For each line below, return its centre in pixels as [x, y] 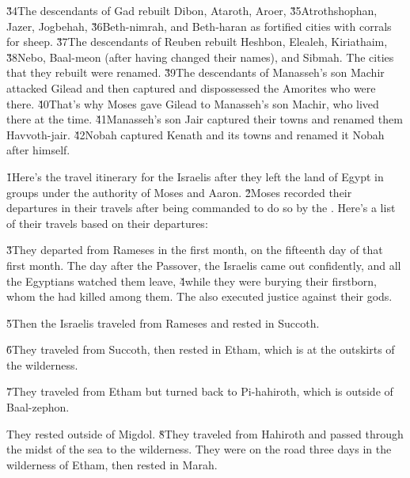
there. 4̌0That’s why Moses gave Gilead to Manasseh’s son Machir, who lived [193, 103]
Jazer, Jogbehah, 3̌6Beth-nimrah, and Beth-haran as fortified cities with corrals [199, 26]
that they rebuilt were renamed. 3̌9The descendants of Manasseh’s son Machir [196, 72]
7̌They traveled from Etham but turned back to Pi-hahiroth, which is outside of [200, 391]
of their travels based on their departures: [107, 223]
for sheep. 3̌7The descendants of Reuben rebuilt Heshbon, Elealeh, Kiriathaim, [197, 42]
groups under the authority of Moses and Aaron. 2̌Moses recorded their [179, 192]
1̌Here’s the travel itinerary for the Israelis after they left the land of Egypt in [195, 176]
